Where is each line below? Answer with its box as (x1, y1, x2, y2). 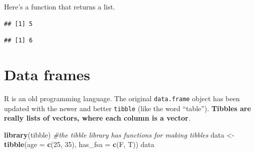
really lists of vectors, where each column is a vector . (4, 113, 190, 123)
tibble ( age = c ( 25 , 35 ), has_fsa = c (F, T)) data (4, 139, 154, 150)
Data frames (4, 64, 90, 84)
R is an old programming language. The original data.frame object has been (4, 93, 240, 103)
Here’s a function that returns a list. (4, 1, 115, 11)
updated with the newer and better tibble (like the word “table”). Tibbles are (4, 103, 251, 113)
